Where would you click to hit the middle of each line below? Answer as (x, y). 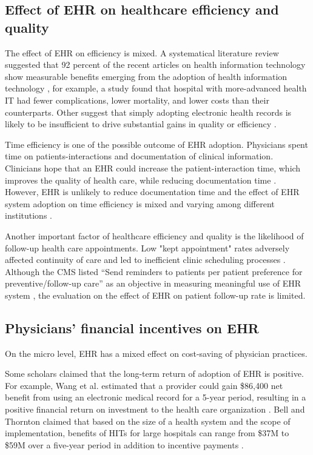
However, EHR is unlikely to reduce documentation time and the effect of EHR (152, 192)
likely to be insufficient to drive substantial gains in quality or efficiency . (141, 124)
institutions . (29, 215)
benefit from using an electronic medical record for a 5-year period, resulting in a (156, 397)
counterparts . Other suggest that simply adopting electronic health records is (148, 112)
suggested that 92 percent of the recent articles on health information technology (155, 65)
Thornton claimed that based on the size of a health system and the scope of (148, 421)
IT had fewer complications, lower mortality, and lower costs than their (137, 100)
